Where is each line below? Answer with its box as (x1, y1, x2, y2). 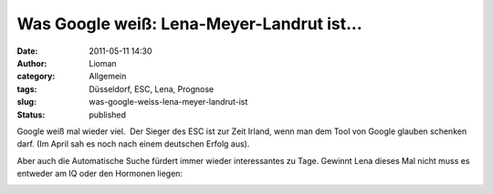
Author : (16, 57, 47, 68)
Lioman (89, 57, 118, 68)
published (89, 109, 127, 120)
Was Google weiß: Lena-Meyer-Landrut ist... (16, 14, 362, 34)
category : (16, 71, 56, 82)
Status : (16, 109, 46, 120)
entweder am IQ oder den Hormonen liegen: (16, 168, 183, 179)
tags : (16, 83, 37, 95)
